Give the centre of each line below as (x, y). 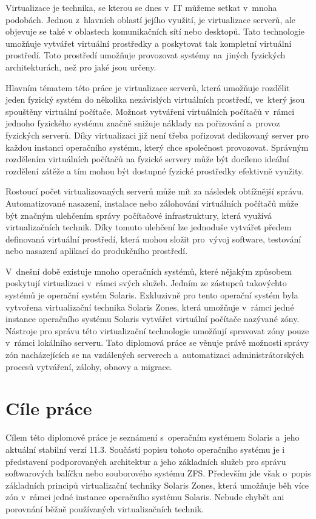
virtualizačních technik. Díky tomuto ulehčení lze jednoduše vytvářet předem (149, 227)
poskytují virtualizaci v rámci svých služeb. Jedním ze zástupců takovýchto (146, 283)
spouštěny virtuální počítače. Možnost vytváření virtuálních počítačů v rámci (150, 111)
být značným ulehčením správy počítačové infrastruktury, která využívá (139, 215)
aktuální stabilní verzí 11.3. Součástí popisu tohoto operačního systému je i (145, 449)
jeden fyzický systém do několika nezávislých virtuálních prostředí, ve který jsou (155, 99)
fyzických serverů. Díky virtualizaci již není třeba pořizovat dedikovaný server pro (157, 135)
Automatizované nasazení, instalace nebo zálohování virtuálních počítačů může (152, 203)
